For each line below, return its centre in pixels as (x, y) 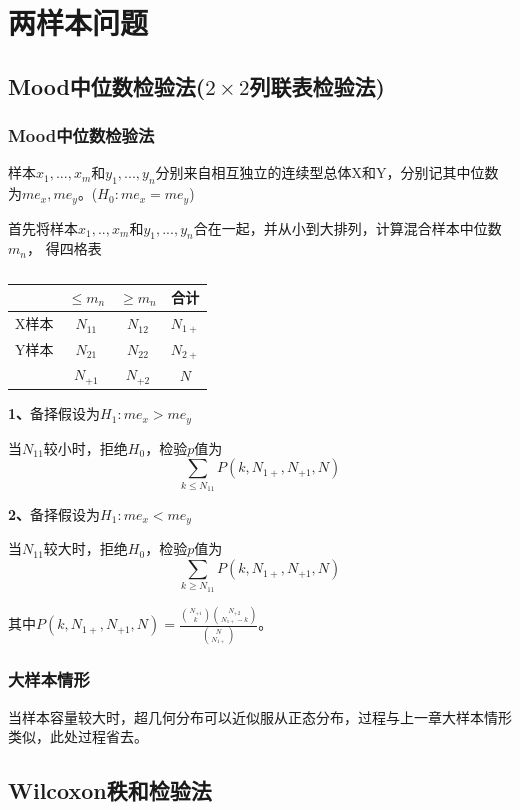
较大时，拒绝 (85, 548)
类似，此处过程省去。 (78, 736)
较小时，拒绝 (85, 447)
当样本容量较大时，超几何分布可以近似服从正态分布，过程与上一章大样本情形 (260, 716)
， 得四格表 (64, 248)
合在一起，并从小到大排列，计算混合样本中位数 (347, 227)
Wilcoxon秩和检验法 (110, 790)
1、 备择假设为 (54, 413)
